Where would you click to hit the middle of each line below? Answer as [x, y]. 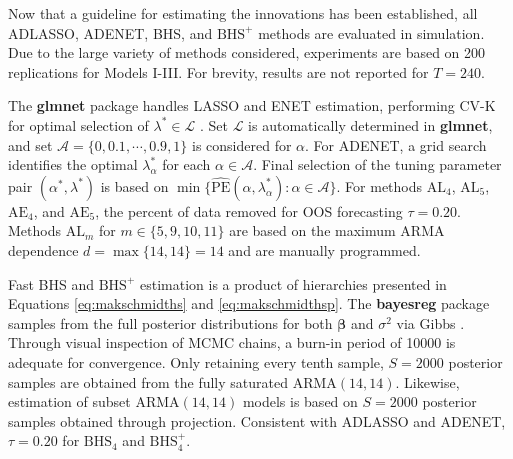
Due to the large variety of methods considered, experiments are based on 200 [247, 52]
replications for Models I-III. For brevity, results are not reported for [218, 71]
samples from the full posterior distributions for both [170, 322]
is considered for [242, 144]
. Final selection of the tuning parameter [377, 164]
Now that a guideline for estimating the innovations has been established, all [243, 13]
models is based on [300, 401]
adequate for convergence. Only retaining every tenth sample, [196, 361]
